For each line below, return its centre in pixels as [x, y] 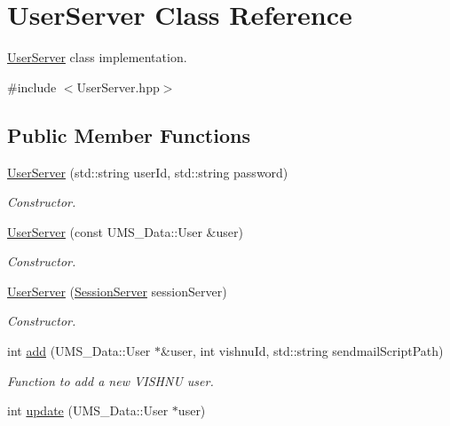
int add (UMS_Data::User [79, 351]
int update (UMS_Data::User [88, 410]
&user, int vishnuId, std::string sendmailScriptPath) [302, 351]
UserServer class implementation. [97, 57]
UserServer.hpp [118, 87]
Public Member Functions [129, 134]
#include [32, 87]
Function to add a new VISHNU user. [111, 380]
